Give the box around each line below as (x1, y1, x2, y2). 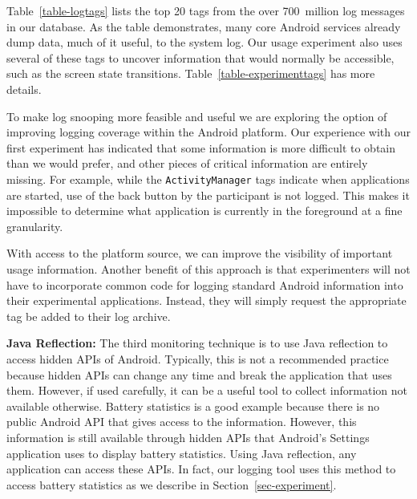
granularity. (6, 217, 63, 234)
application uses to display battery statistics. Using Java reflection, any (6, 444, 357, 461)
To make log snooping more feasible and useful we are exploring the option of (6, 108, 387, 124)
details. (6, 80, 42, 97)
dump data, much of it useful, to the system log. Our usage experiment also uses (6, 34, 403, 51)
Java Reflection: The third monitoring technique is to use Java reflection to (6, 335, 388, 351)
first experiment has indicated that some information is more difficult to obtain (6, 139, 396, 156)
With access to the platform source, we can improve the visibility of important (6, 245, 393, 262)
